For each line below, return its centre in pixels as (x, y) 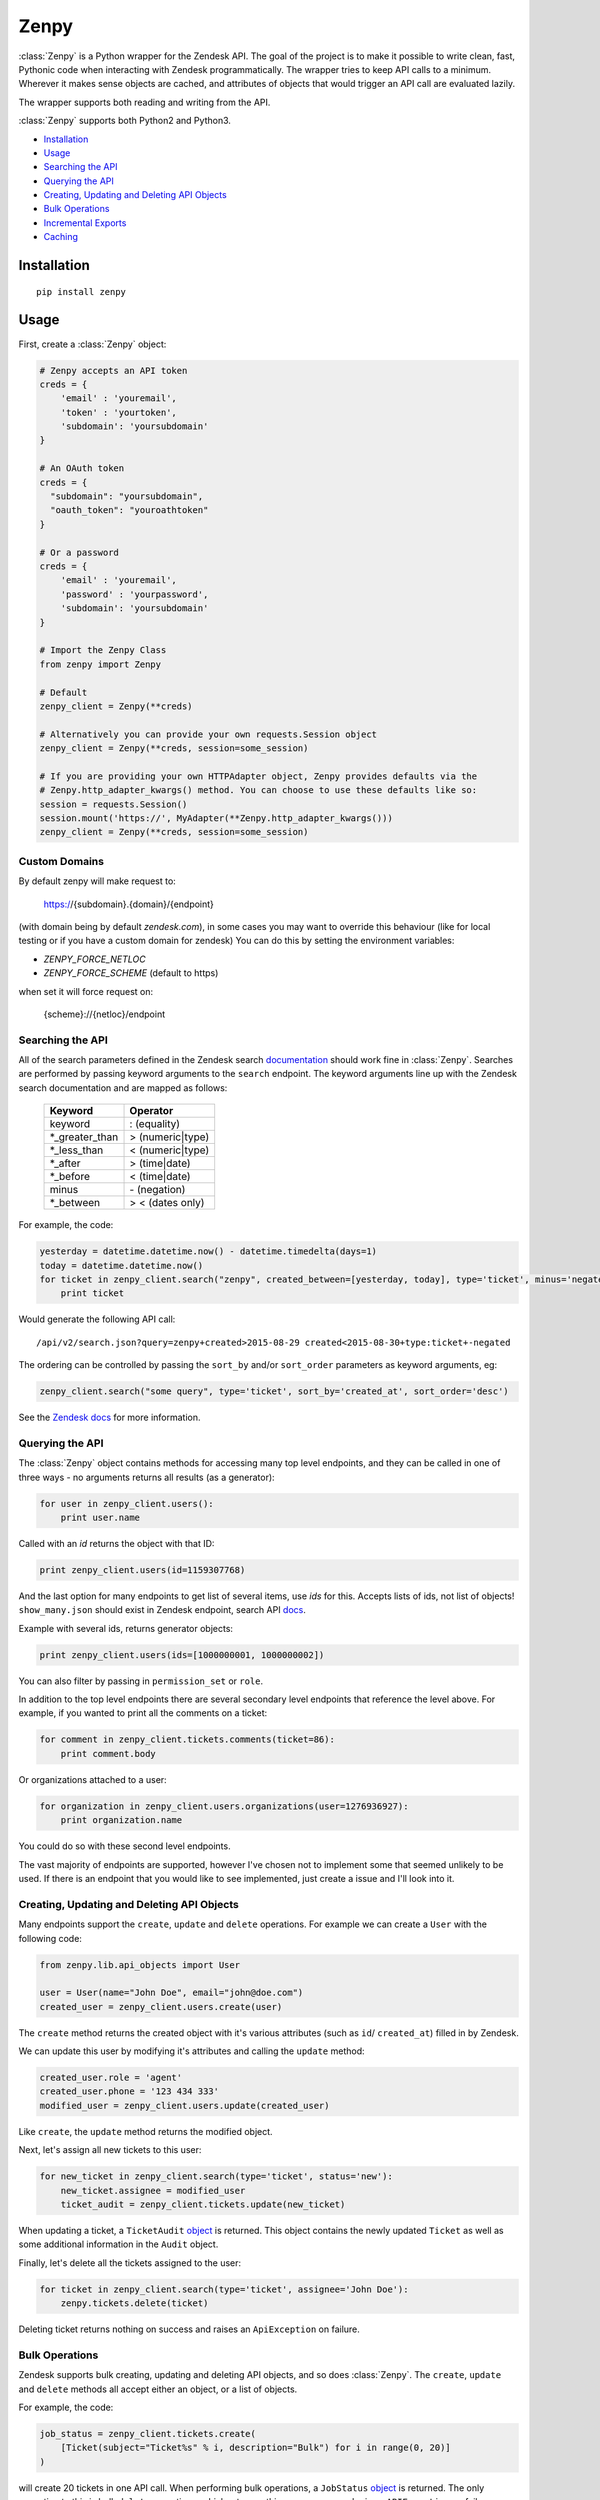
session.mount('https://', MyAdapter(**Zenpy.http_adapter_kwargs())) (216, 818)
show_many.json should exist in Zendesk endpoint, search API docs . (162, 1610)
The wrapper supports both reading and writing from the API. (144, 102)
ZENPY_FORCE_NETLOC (95, 959)
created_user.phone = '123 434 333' (129, 2091)
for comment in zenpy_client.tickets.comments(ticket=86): (187, 1739)
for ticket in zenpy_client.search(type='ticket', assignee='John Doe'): (224, 2289)
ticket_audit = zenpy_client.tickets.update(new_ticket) (203, 2204)
